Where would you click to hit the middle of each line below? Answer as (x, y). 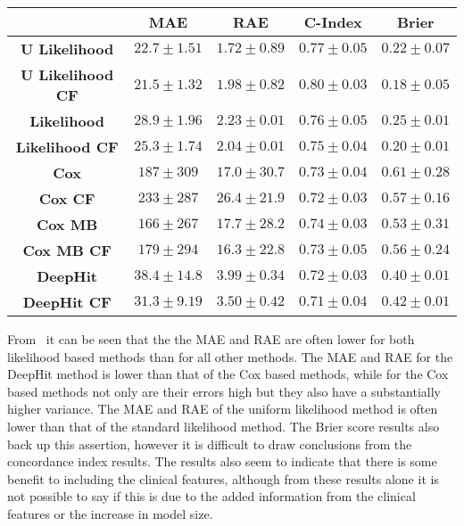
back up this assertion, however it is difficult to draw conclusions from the (210, 444)
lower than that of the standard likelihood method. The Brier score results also (224, 426)
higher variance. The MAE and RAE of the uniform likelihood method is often (223, 409)
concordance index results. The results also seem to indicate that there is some (222, 461)
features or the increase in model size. (110, 513)
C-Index (333, 22)
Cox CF (67, 198)
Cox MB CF (67, 250)
